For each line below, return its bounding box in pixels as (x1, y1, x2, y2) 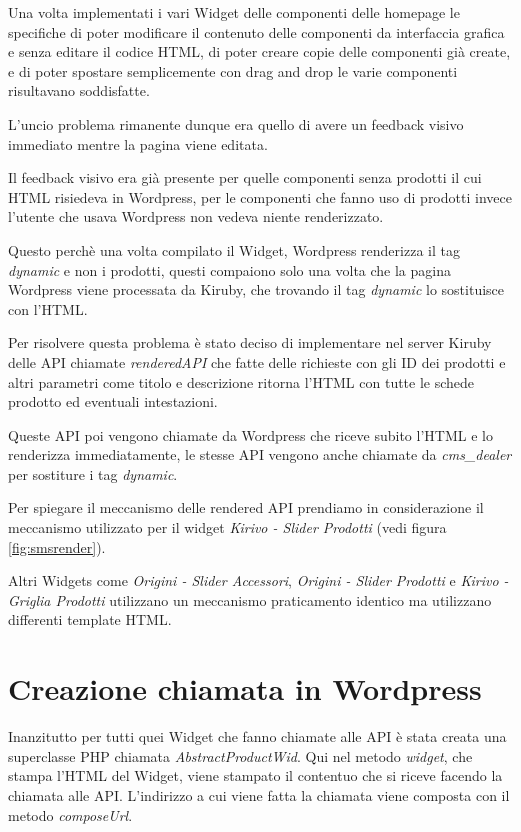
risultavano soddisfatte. (8, 80, 150, 101)
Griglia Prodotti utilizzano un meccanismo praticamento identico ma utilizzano (8, 589, 492, 610)
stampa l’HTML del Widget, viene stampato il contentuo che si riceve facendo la (8, 765, 503, 786)
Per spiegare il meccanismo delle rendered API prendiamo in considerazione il (8, 497, 484, 518)
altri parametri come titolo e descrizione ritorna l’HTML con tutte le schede (8, 371, 475, 392)
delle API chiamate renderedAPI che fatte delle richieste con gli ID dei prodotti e (8, 351, 506, 372)
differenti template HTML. (8, 609, 172, 630)
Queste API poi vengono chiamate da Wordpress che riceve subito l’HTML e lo (8, 424, 493, 445)
